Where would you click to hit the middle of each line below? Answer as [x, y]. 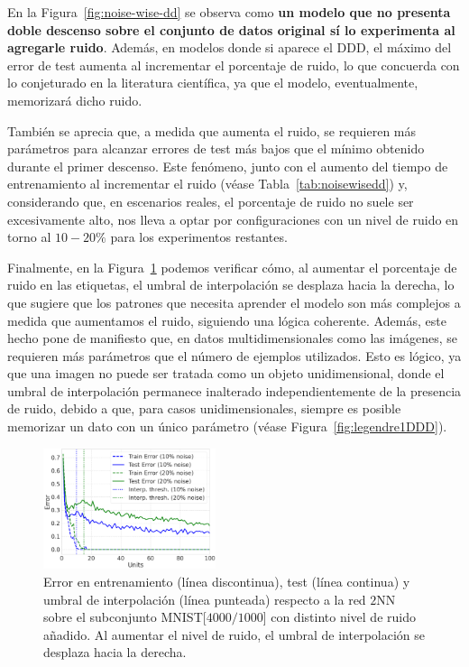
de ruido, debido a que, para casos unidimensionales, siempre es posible [204, 408]
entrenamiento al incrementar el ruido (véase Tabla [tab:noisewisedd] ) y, [207, 184]
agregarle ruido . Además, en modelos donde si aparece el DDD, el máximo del [230, 47]
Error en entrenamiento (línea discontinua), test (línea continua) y [227, 582]
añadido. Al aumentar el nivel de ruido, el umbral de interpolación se [234, 634]
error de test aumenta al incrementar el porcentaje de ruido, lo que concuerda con [234, 65]
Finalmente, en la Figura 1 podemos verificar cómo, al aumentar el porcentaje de [232, 267]
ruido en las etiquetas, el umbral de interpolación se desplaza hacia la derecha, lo [231, 285]
